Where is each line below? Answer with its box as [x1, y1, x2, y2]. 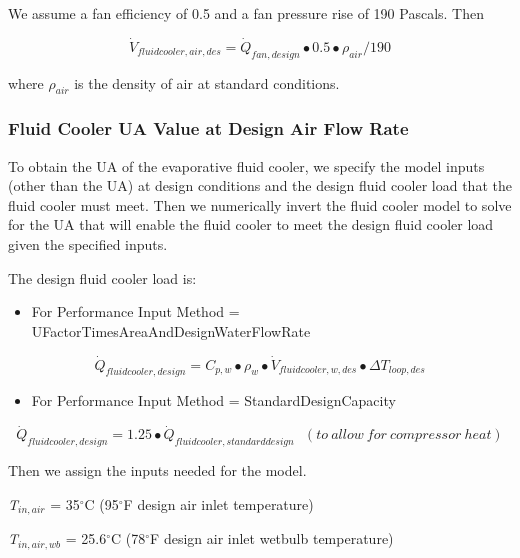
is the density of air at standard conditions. [74, 72, 340, 93]
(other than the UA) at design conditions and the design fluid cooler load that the [8, 175, 512, 196]
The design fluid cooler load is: [8, 267, 197, 288]
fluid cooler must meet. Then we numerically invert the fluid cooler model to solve [8, 194, 512, 215]
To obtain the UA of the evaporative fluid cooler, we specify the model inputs [8, 155, 485, 176]
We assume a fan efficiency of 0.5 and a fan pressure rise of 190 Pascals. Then [8, 3, 485, 23]
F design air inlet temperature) [123, 493, 314, 514]
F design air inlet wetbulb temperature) [150, 528, 394, 549]
